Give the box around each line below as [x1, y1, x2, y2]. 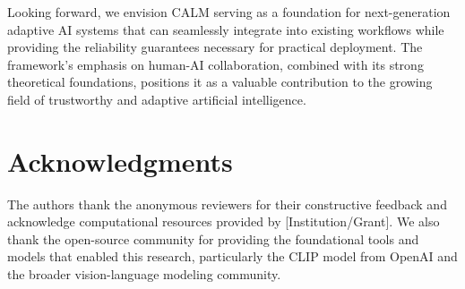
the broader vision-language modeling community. [7, 265, 281, 284]
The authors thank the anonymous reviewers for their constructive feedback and [7, 194, 447, 213]
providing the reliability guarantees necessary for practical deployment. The [7, 38, 423, 56]
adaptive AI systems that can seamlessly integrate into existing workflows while [7, 20, 444, 38]
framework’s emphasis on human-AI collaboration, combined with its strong [7, 55, 424, 73]
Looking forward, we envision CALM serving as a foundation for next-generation [7, 3, 451, 21]
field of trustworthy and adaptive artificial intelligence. [7, 89, 306, 108]
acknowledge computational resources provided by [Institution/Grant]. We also [7, 212, 440, 231]
